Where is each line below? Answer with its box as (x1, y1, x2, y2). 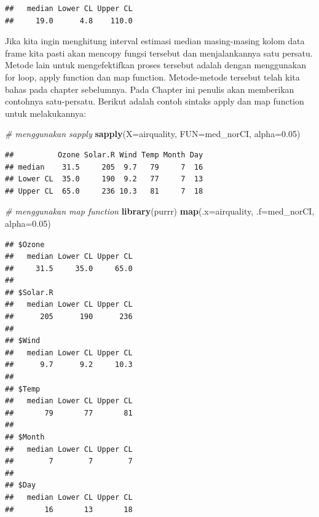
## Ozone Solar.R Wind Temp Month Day (5, 150, 203, 159)
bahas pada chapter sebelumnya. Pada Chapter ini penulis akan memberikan (5, 82, 294, 95)
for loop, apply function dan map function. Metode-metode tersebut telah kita (5, 70, 300, 83)
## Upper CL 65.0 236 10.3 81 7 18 (5, 186, 203, 195)
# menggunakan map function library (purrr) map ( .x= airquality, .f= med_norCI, (5, 205, 315, 218)
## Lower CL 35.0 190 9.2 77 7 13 (5, 175, 203, 184)
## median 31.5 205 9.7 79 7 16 (5, 162, 203, 172)
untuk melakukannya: (5, 106, 86, 119)
